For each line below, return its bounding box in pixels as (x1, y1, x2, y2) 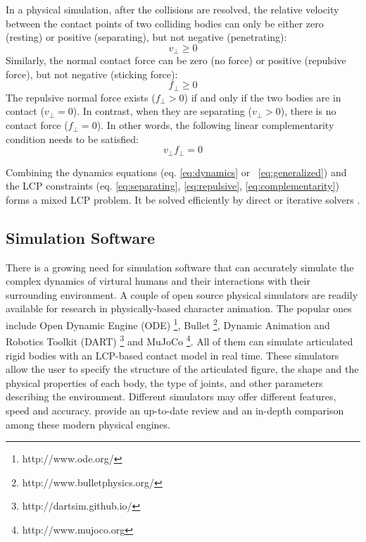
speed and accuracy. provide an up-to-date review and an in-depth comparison (6, 402, 344, 417)
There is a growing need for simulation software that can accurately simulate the (6, 259, 354, 274)
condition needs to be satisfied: (6, 131, 139, 146)
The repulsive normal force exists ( (6, 90, 156, 104)
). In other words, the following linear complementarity (96, 118, 334, 133)
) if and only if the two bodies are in (184, 90, 341, 104)
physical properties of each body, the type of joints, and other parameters (6, 375, 323, 390)
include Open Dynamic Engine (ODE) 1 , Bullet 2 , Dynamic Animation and (6, 316, 330, 332)
